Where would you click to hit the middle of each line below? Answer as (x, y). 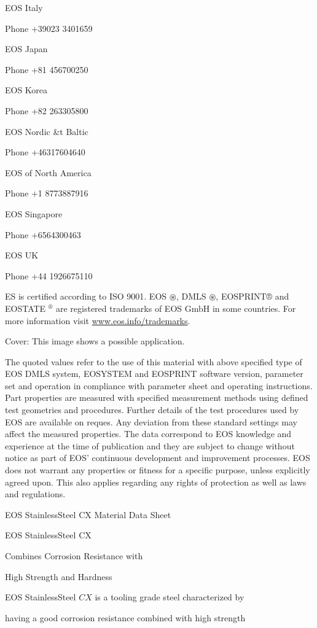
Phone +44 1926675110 (49, 275)
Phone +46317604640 (45, 152)
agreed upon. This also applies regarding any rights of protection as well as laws (156, 482)
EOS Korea (26, 90)
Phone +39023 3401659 (49, 28)
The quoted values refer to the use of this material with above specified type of (154, 361)
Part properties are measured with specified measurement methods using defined (157, 397)
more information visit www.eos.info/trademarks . (98, 320)
